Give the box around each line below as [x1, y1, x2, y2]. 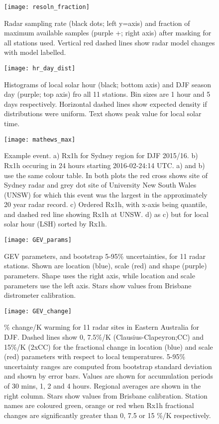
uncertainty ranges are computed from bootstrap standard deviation [4, 361, 212, 371]
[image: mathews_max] [4, 136, 76, 143]
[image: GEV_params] [4, 236, 72, 244]
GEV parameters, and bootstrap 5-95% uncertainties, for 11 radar [4, 250, 206, 261]
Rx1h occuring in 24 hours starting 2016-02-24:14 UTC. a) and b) [4, 160, 205, 170]
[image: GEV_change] [4, 307, 72, 315]
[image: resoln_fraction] [4, 3, 90, 10]
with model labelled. [4, 47, 66, 57]
